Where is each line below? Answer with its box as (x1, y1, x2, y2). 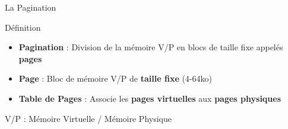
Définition (5, 21, 41, 33)
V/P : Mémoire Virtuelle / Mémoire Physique (5, 112, 172, 124)
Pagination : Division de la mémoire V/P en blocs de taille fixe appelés (18, 41, 283, 53)
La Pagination (5, 1, 56, 13)
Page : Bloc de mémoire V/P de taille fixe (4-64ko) (18, 72, 212, 85)
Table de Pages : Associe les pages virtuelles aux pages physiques (18, 92, 281, 104)
